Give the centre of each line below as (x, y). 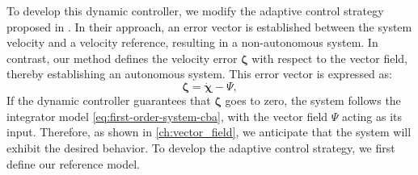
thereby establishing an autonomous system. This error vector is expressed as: (199, 74)
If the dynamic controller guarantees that (109, 100)
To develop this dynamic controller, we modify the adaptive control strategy (195, 10)
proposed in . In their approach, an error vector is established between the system (209, 26)
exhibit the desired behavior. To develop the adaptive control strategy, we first (201, 147)
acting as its (372, 116)
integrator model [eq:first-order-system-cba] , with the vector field (167, 116)
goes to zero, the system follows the (313, 100)
